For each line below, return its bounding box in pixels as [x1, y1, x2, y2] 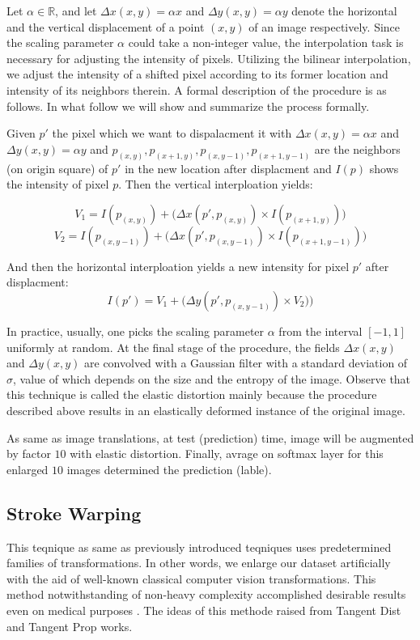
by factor [6, 445, 51, 462]
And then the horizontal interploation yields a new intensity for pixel [6, 257, 350, 274]
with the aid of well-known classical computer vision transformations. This [6, 570, 376, 587]
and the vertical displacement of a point [6, 18, 205, 35]
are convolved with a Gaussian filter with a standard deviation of [84, 354, 408, 371]
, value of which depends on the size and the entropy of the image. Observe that [13, 370, 411, 387]
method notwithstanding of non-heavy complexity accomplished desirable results [6, 586, 406, 603]
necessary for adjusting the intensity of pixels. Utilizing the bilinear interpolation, [6, 49, 411, 66]
